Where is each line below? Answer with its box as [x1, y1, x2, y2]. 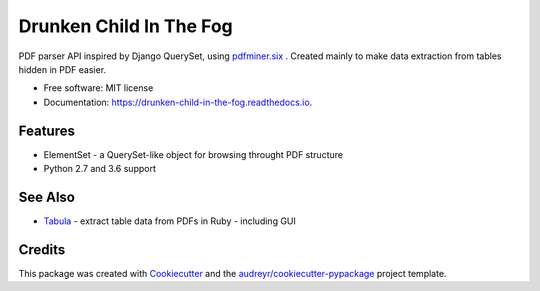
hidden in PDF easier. [18, 63, 107, 75]
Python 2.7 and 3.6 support [43, 163, 157, 175]
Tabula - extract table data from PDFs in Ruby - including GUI [43, 215, 297, 227]
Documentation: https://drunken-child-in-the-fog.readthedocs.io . [43, 96, 313, 108]
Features [18, 122, 75, 139]
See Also [18, 188, 75, 205]
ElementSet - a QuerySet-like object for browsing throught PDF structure [43, 148, 344, 160]
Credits [18, 241, 66, 258]
